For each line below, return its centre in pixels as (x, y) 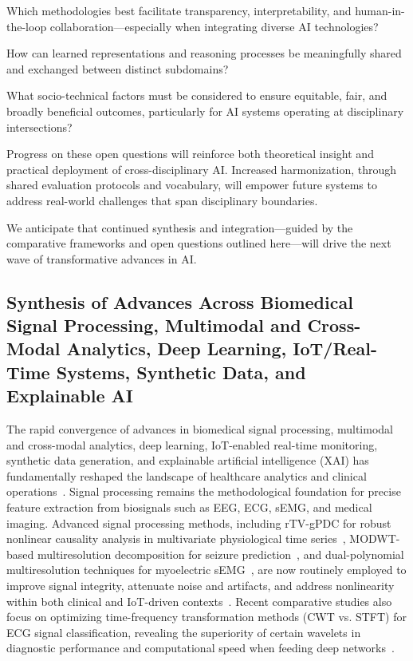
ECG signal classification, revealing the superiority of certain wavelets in (184, 632)
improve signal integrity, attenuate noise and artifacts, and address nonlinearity (201, 586)
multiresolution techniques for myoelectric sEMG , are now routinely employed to (206, 570)
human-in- (380, 10)
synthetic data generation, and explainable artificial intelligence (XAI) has (188, 460)
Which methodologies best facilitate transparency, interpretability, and (179, 10)
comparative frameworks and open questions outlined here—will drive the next (199, 243)
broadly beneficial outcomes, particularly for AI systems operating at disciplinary (205, 111)
